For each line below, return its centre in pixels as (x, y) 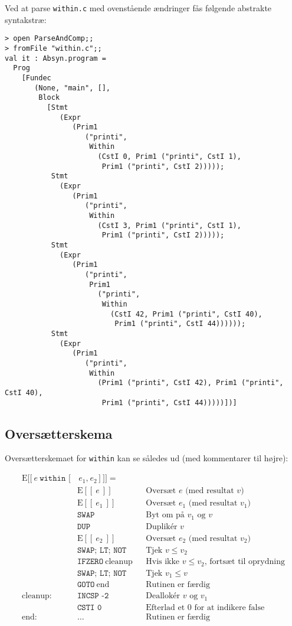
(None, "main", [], (72, 88)
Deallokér (163, 596)
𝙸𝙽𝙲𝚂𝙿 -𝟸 (93, 596)
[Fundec (36, 78)
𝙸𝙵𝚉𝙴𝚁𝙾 (90, 562)
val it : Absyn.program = (55, 58)
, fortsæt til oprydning (245, 562)
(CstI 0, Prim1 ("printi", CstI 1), (169, 157)
